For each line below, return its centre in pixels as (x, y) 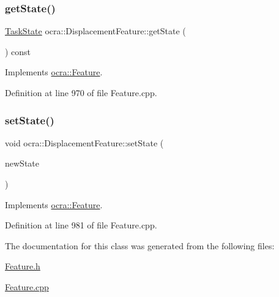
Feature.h (23, 266)
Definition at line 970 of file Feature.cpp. (81, 92)
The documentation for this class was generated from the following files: (140, 245)
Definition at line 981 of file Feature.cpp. (81, 225)
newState (22, 163)
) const (18, 51)
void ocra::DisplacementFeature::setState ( (84, 142)
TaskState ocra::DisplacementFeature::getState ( (95, 31)
